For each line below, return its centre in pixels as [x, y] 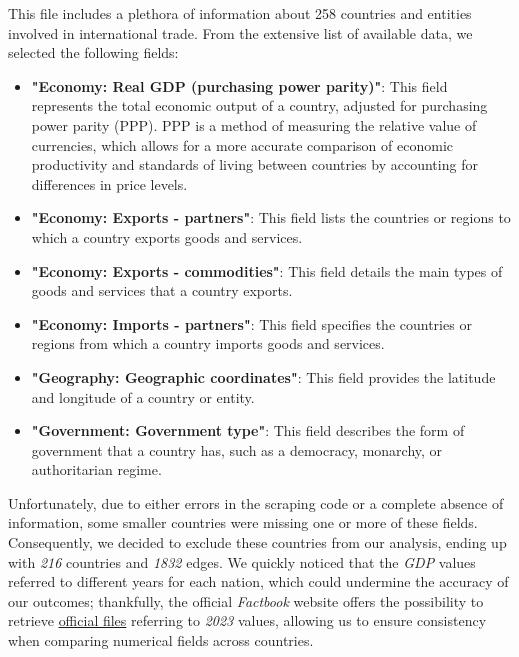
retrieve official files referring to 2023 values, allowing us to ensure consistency [247, 620]
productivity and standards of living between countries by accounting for [254, 164]
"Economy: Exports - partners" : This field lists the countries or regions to [271, 217]
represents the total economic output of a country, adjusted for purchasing [259, 105]
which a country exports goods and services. [167, 236]
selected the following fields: [93, 52]
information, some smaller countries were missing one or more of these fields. [243, 522]
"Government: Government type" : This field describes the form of [248, 430]
